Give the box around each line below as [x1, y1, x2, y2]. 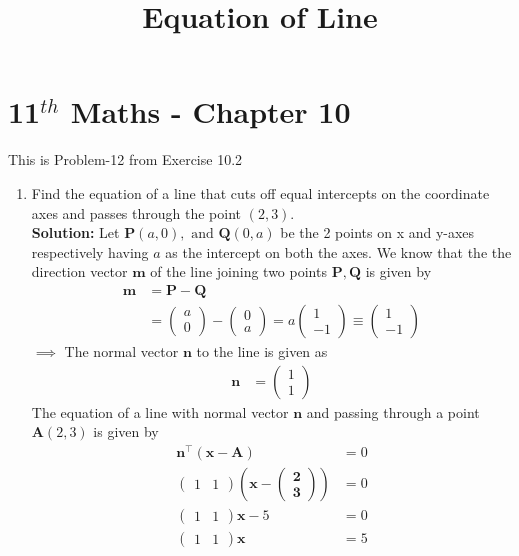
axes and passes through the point [31, 202, 241, 223]
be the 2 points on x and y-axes [280, 222, 475, 243]
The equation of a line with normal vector [31, 401, 289, 422]
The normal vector [64, 340, 179, 361]
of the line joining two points [150, 261, 327, 282]
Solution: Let [31, 222, 120, 243]
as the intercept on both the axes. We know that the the [165, 241, 512, 262]
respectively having [31, 241, 149, 262]
